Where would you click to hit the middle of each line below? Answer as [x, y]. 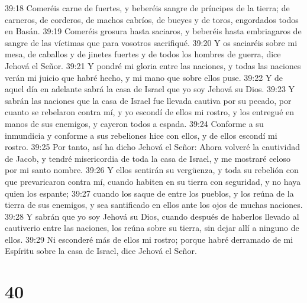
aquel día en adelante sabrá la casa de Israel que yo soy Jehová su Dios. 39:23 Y [150, 89]
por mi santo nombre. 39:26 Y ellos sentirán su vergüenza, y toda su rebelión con [152, 170]
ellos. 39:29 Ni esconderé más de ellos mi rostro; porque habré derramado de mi [149, 239]
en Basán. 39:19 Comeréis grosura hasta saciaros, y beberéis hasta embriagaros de [153, 31]
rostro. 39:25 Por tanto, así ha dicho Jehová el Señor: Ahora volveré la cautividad [152, 147]
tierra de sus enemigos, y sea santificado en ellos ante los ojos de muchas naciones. [154, 205]
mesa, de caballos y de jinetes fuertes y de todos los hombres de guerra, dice [143, 54]
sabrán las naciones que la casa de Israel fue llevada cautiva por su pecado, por [148, 100]
